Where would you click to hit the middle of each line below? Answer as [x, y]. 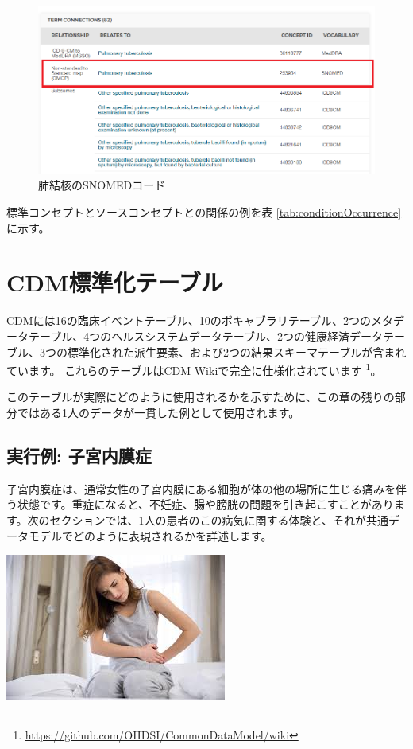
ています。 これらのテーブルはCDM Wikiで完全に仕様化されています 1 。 [194, 369]
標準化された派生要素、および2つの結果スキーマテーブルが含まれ [237, 351]
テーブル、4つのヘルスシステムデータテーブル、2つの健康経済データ [205, 335]
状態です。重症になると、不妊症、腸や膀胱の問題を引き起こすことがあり [205, 504]
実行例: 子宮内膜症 [79, 455]
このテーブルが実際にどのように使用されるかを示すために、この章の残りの [201, 397]
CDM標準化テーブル [115, 282]
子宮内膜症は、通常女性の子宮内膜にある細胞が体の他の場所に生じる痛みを [201, 488]
